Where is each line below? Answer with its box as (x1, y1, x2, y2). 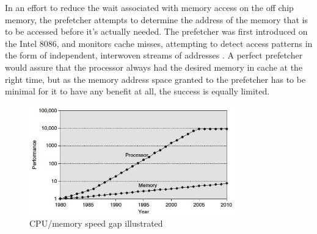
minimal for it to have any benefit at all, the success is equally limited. (5, 85, 270, 97)
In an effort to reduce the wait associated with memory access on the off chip (5, 1, 294, 13)
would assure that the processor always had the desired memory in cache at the (5, 60, 303, 73)
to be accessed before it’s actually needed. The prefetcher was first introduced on (5, 25, 308, 38)
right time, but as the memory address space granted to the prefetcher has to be (5, 73, 306, 85)
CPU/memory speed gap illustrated (29, 217, 163, 230)
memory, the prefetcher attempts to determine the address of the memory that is (5, 13, 308, 26)
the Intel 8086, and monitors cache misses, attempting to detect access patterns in (5, 37, 313, 49)
